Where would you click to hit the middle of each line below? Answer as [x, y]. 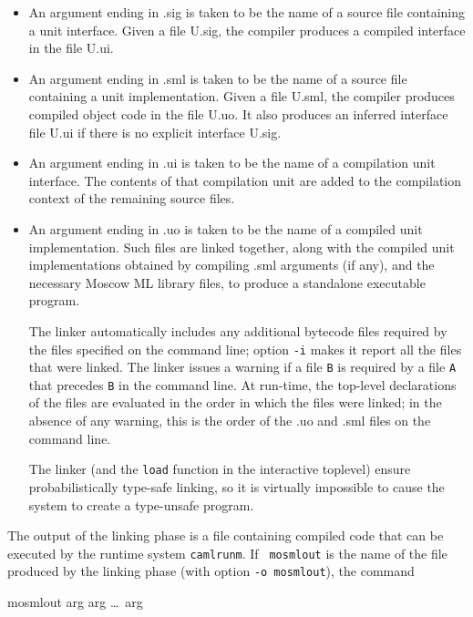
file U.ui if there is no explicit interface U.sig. [155, 132]
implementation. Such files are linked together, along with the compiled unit [242, 247]
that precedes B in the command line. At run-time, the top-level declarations [242, 384]
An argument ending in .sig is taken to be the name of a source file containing [247, 12]
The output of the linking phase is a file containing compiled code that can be [226, 535]
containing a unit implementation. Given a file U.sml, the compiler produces [242, 96]
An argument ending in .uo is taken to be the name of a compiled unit [226, 228]
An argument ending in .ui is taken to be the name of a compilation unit [232, 163]
